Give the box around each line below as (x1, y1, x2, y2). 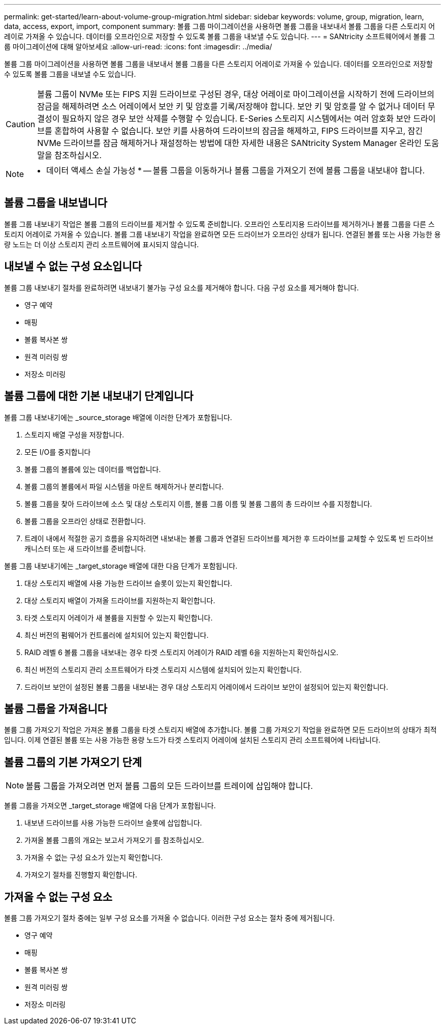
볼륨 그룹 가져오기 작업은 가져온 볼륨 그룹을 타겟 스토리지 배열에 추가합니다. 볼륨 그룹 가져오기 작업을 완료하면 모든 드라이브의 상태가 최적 (4, 725, 437, 734)
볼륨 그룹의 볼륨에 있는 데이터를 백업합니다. (24, 464, 161, 474)
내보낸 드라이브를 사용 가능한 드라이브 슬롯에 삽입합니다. (24, 818, 202, 828)
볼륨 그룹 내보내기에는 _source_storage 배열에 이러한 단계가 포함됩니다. (4, 413, 232, 422)
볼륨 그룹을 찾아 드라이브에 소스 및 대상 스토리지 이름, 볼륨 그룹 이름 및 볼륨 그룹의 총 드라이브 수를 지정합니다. (24, 499, 372, 508)
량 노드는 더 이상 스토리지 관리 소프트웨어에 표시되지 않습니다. (4, 240, 199, 249)
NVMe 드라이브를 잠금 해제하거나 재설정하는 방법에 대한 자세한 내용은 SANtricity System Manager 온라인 (37, 138, 422, 148)
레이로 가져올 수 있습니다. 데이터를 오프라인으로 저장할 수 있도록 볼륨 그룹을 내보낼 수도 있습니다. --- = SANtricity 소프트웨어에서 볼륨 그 (4, 32, 435, 41)
